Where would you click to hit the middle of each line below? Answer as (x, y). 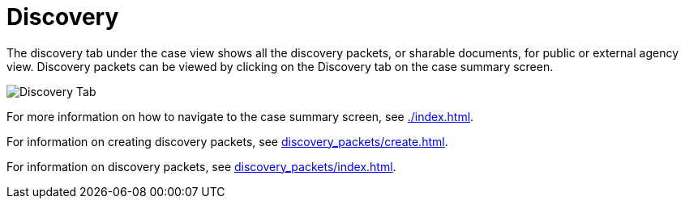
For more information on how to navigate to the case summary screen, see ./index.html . (240, 116)
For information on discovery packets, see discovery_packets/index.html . (201, 166)
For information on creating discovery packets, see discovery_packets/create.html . (227, 141)
